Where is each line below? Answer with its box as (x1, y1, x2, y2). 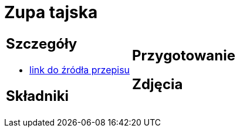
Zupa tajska (4, 2, 98, 22)
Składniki (6, 87, 69, 104)
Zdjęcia (132, 75, 183, 93)
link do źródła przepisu (29, 63, 130, 76)
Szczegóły (6, 35, 77, 52)
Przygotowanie (132, 46, 235, 64)
